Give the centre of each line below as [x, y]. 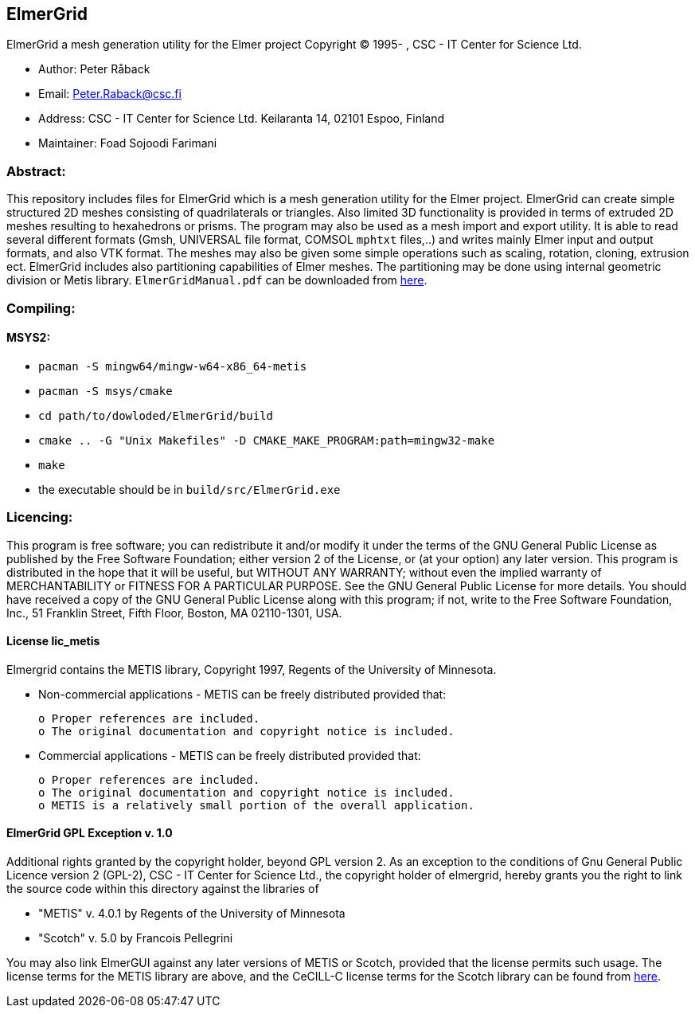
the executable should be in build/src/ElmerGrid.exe [189, 489]
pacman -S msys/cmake [105, 391]
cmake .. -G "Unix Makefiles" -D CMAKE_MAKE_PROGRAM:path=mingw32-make [267, 440]
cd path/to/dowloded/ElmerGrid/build [156, 415]
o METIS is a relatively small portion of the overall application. [256, 805]
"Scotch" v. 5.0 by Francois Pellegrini [136, 938]
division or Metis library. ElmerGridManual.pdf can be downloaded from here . [217, 280]
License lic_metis [53, 641]
